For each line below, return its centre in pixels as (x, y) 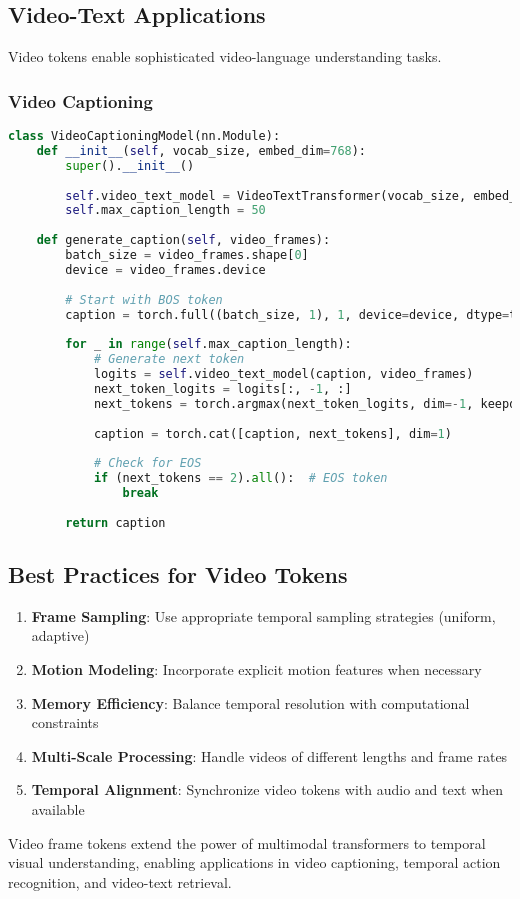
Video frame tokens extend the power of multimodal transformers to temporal (247, 842)
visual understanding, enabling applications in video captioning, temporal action (254, 862)
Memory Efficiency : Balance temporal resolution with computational (250, 702)
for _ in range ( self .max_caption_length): (208, 344)
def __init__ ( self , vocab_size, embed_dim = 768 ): (201, 150)
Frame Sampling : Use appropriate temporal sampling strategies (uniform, (263, 615)
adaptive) (60, 635)
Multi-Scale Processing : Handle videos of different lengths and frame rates (269, 755)
